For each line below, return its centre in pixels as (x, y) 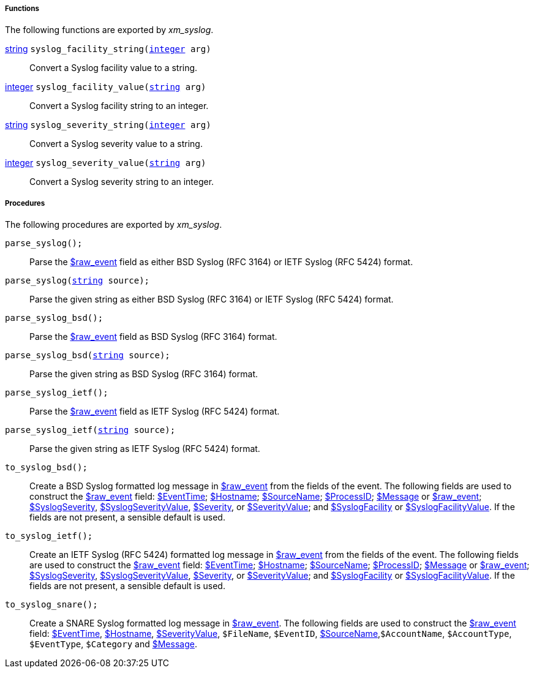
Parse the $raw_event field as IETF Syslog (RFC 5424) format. (155, 412)
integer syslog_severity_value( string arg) (106, 163)
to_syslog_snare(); (51, 605)
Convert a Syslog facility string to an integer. (119, 106)
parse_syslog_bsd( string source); (88, 355)
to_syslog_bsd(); (46, 468)
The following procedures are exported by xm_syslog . (114, 225)
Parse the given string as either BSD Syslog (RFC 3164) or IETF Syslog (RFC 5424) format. (212, 299)
